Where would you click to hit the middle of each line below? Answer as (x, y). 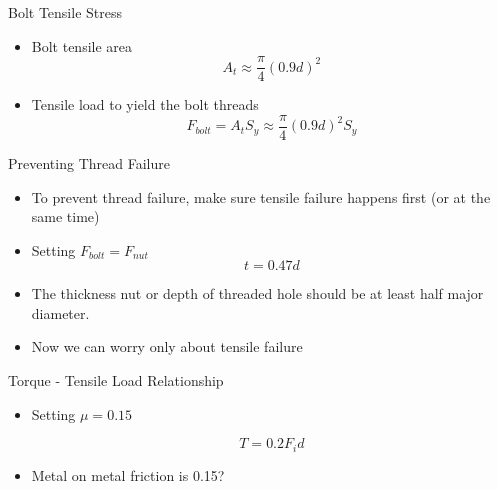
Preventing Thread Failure (89, 162)
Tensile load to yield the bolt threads (145, 104)
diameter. (60, 312)
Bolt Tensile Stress (65, 12)
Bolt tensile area (82, 45)
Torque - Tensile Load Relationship (116, 380)
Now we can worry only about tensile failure (167, 346)
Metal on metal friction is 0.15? (128, 474)
